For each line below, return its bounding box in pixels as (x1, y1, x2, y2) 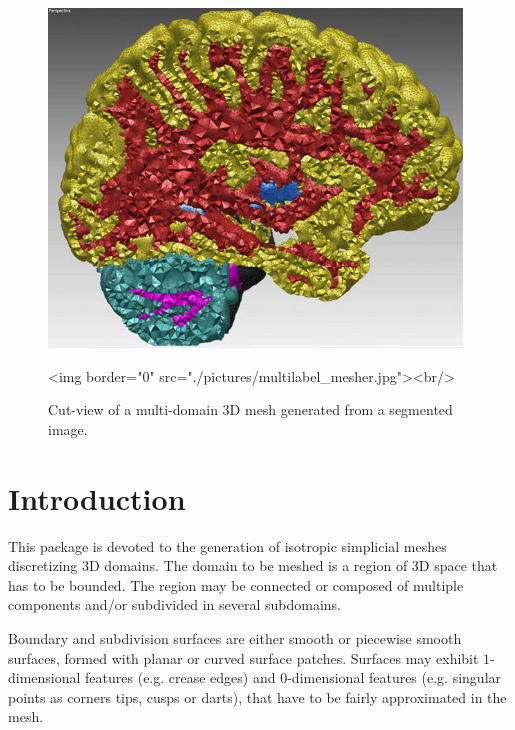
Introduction (8, 477, 186, 518)
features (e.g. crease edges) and (85, 667, 276, 688)
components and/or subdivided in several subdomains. (8, 594, 342, 615)
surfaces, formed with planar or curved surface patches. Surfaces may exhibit (8, 647, 479, 668)
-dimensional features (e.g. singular (287, 667, 502, 688)
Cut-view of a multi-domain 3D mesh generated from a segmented (48, 399, 453, 420)
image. (48, 418, 88, 439)
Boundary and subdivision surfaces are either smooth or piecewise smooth (8, 628, 462, 649)
